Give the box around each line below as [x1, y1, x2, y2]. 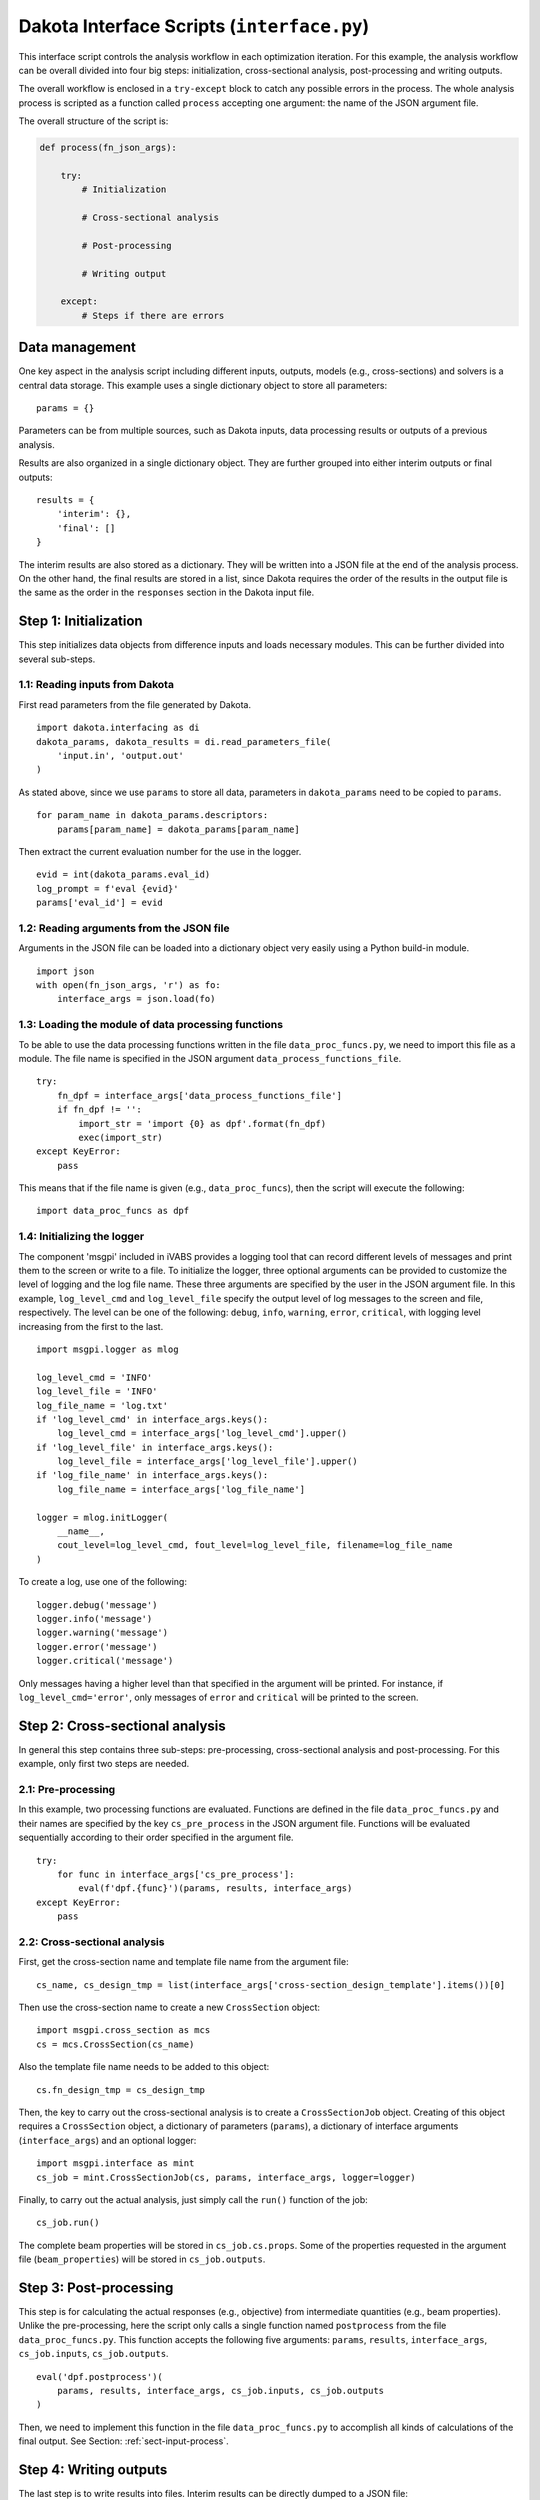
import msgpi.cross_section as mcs [36, 2025, 211, 2036]
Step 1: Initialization [18, 613, 144, 630]
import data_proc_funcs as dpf [36, 1205, 190, 1217]
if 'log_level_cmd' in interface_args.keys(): [36, 1413, 269, 1425]
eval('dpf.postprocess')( [36, 2371, 164, 2382]
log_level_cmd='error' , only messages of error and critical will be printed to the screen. [18, 1691, 419, 1703]
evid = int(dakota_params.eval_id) [36, 869, 211, 880]
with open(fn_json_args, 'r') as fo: [36, 980, 222, 991]
